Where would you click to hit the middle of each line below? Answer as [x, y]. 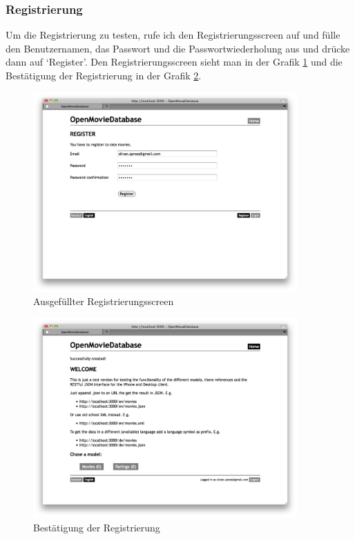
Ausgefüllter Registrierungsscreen [104, 301]
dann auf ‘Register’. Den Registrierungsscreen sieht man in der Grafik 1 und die [174, 62]
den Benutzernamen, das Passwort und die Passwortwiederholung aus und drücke [178, 48]
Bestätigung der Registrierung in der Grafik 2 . [104, 75]
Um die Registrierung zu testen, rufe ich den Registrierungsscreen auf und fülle [173, 35]
